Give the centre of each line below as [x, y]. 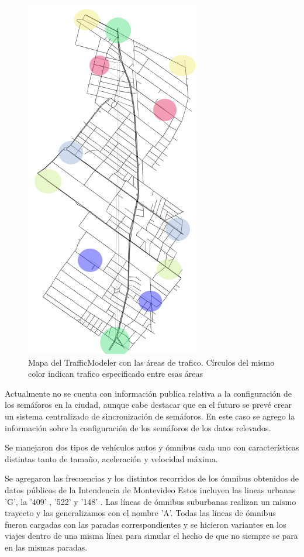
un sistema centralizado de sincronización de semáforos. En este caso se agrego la [150, 416]
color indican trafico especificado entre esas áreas [116, 374]
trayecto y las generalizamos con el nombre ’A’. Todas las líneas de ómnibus [140, 513]
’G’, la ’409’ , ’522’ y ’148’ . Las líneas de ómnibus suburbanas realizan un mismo [151, 501]
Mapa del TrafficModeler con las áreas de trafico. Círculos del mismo [151, 362]
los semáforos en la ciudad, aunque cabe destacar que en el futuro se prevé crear [148, 405]
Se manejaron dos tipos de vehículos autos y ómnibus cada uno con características [152, 447]
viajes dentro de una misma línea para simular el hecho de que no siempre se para [151, 536]
